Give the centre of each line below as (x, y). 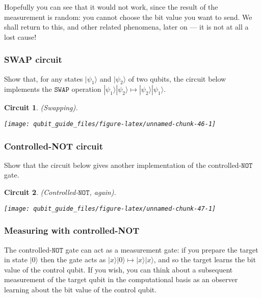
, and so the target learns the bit (205, 259)
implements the (28, 89)
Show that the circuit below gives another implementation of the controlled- (123, 165)
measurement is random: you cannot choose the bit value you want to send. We (128, 17)
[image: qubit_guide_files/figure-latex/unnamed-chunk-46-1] (110, 124)
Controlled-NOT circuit (54, 146)
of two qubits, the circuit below (177, 78)
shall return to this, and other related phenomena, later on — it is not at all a (126, 27)
